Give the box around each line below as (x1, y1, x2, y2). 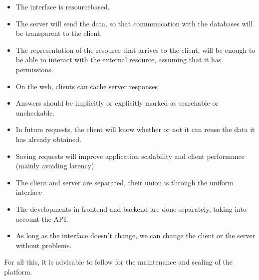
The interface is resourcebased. (15, 1, 110, 11)
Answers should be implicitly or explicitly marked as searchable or (15, 98, 219, 108)
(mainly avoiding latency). (15, 160, 96, 171)
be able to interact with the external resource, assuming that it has (15, 54, 222, 65)
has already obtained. (15, 134, 81, 144)
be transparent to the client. (15, 28, 102, 38)
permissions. (15, 64, 53, 74)
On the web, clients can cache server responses (15, 81, 158, 91)
